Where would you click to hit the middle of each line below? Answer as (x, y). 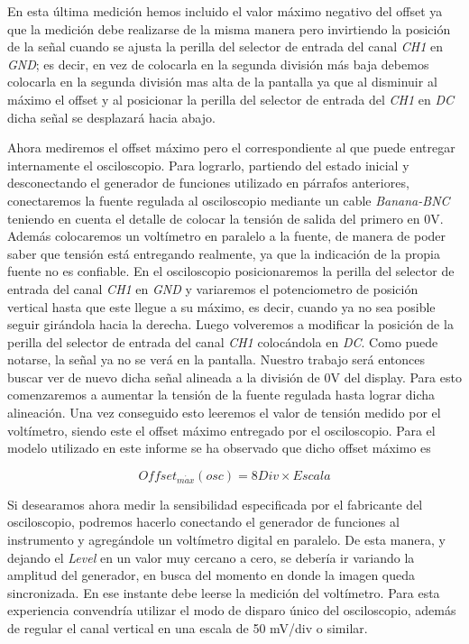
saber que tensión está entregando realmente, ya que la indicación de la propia (224, 253)
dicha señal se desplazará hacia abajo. (111, 117)
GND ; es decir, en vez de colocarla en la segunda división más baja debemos (218, 64)
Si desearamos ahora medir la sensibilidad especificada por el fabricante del (215, 504)
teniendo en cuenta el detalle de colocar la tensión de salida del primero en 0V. (225, 218)
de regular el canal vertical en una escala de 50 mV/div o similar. (188, 628)
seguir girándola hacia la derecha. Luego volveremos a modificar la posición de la (230, 324)
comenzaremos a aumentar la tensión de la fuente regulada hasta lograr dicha (221, 395)
